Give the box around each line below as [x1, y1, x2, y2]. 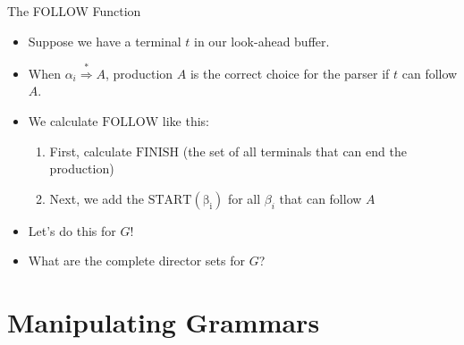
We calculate [28, 111, 98, 130]
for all [227, 189, 261, 207]
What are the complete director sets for [28, 251, 245, 270]
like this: [162, 111, 209, 130]
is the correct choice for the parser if [190, 63, 390, 82]
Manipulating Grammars [7, 304, 320, 341]
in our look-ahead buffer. [194, 31, 330, 50]
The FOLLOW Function [7, 2, 141, 20]
